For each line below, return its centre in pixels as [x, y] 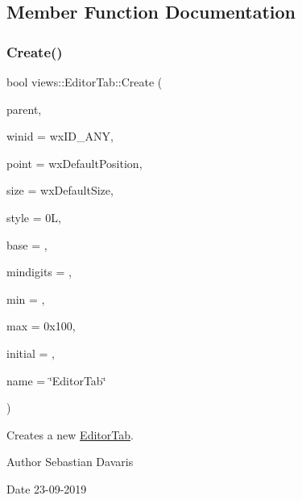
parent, [24, 109]
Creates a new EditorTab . [70, 434]
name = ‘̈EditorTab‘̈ [56, 380]
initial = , [31, 353]
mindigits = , [39, 272]
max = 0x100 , [41, 326]
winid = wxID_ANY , [60, 136]
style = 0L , [34, 217]
